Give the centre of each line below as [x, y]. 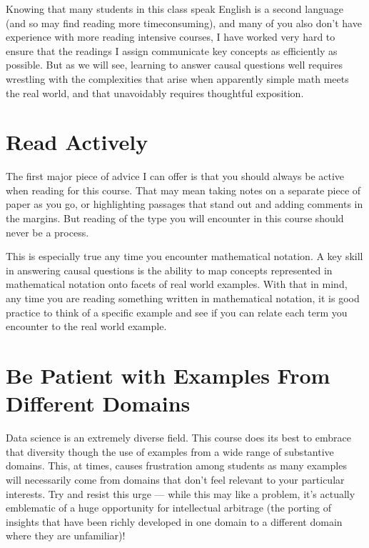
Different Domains [98, 403]
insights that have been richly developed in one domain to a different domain [174, 521]
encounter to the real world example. [86, 326]
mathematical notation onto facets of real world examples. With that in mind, [177, 284]
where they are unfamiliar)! [66, 535]
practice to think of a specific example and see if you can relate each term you [177, 312]
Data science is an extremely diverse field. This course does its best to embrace [178, 438]
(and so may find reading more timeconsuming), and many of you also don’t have [184, 23]
